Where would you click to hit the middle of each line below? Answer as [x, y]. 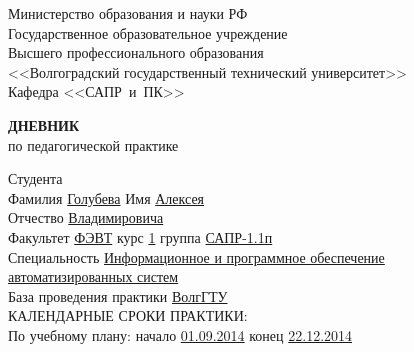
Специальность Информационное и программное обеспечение [196, 256]
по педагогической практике [93, 144]
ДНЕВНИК [44, 124]
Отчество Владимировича [86, 217]
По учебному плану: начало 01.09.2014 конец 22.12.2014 [180, 334]
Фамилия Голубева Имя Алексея [106, 197]
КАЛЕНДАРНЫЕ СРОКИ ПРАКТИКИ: [128, 315]
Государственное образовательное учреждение [148, 32]
